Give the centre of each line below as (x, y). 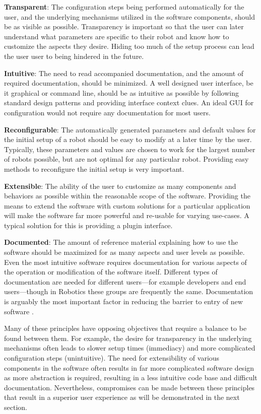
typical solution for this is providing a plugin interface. (88, 225)
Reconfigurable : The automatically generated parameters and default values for (130, 129)
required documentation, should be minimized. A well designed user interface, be (129, 83)
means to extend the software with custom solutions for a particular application (127, 205)
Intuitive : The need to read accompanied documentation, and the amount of (124, 73)
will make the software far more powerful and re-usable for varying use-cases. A (127, 215)
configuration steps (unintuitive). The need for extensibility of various (112, 358)
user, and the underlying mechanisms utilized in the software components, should (129, 16)
